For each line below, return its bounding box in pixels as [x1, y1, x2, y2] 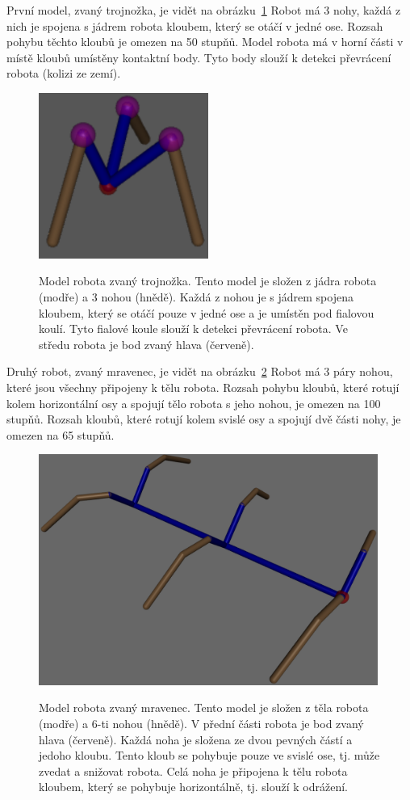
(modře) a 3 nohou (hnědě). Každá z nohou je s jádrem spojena [39, 288, 354, 305]
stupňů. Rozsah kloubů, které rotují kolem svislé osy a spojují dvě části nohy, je [6, 411, 401, 427]
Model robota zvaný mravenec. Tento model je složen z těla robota [39, 699, 369, 716]
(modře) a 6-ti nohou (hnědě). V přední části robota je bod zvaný [39, 714, 364, 731]
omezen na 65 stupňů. [6, 426, 115, 443]
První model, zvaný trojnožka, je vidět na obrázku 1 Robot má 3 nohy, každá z [6, 2, 401, 18]
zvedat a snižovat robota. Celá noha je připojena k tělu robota [39, 762, 348, 779]
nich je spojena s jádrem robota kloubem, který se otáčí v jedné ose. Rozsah [6, 17, 383, 34]
